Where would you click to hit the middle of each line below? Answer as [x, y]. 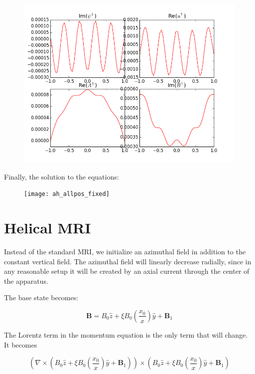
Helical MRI [48, 228]
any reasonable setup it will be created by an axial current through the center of [127, 271]
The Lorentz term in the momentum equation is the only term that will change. [126, 334]
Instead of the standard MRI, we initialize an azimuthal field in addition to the [125, 251]
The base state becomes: [41, 297]
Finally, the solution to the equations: [62, 176]
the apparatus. [26, 280]
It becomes [21, 344]
